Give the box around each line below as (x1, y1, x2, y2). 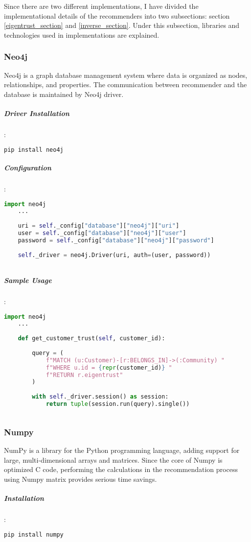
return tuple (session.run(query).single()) (46, 401, 190, 408)
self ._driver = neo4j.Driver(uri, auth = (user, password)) (18, 251, 211, 259)
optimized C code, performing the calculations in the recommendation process (4, 464, 238, 474)
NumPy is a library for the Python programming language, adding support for (4, 445, 240, 455)
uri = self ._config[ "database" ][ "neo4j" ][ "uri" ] (18, 222, 180, 230)
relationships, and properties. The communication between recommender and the (4, 79, 247, 90)
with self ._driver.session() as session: (32, 393, 169, 401)
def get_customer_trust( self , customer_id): (18, 335, 165, 342)
